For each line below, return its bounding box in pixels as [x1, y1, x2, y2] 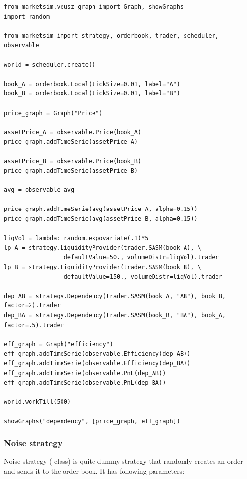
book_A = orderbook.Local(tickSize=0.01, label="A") [4, 80, 180, 88]
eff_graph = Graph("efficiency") [4, 340, 113, 348]
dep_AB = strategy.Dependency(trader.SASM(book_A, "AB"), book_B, [4, 292, 226, 299]
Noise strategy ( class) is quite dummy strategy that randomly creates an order [4, 456, 243, 466]
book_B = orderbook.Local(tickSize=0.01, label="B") [4, 90, 180, 97]
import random [4, 13, 50, 20]
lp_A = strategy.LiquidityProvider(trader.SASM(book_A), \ [4, 244, 201, 251]
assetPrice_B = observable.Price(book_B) [4, 157, 142, 165]
